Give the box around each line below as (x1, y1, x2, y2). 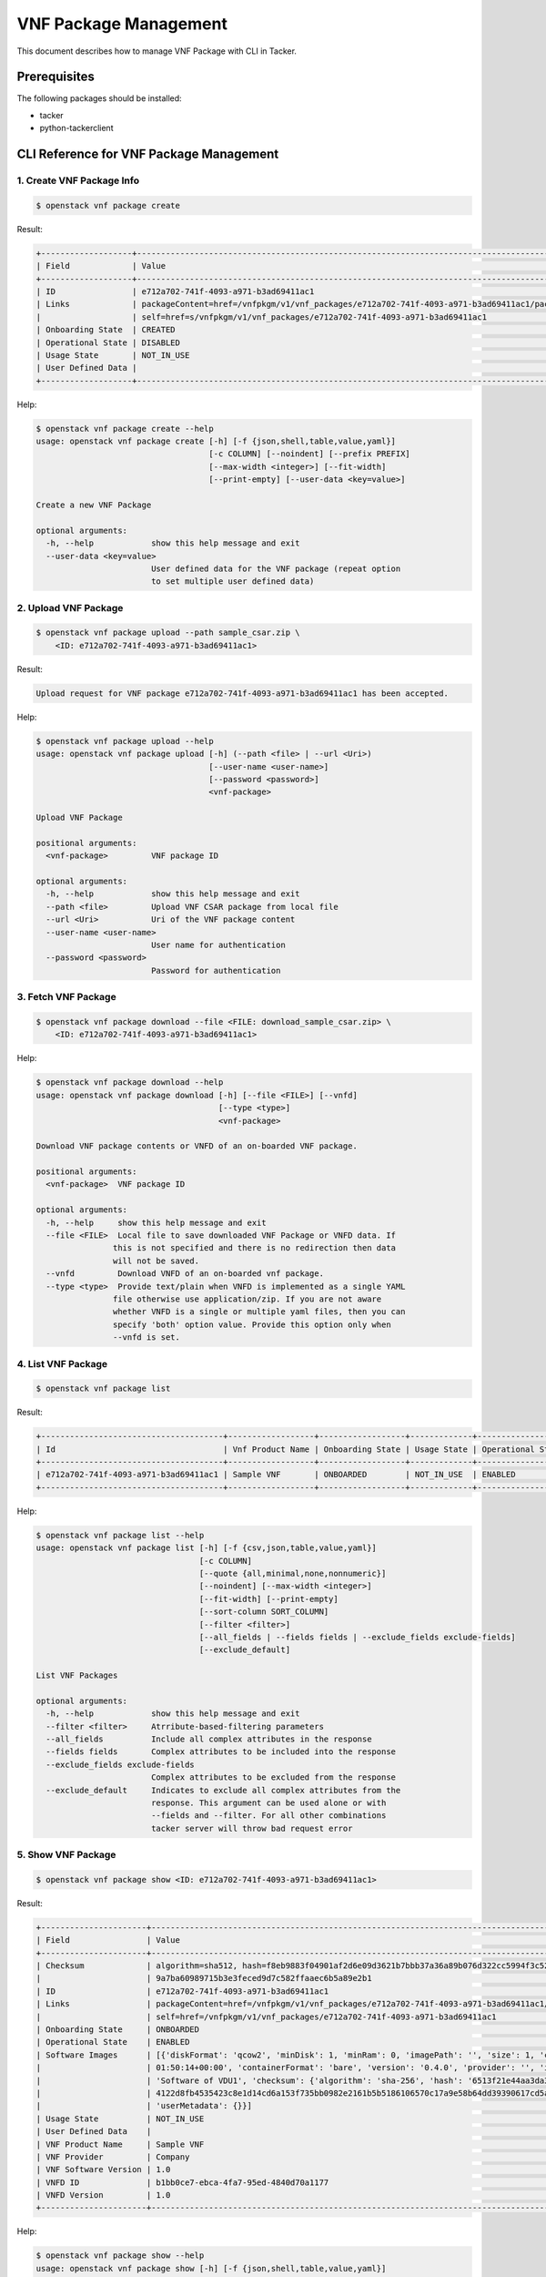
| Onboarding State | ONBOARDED (35, 2025, 200, 2035)
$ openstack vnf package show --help (35, 2251, 205, 2261)
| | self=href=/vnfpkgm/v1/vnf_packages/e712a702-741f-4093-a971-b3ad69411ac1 (35, 2011, 497, 2022)
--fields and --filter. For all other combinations (150, 1811, 387, 1821)
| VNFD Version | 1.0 (35, 2190, 171, 2200)
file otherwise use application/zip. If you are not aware (112, 1293, 382, 1304)
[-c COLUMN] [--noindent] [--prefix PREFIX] (208, 449, 411, 459)
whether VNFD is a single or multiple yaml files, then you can (112, 1307, 406, 1317)
